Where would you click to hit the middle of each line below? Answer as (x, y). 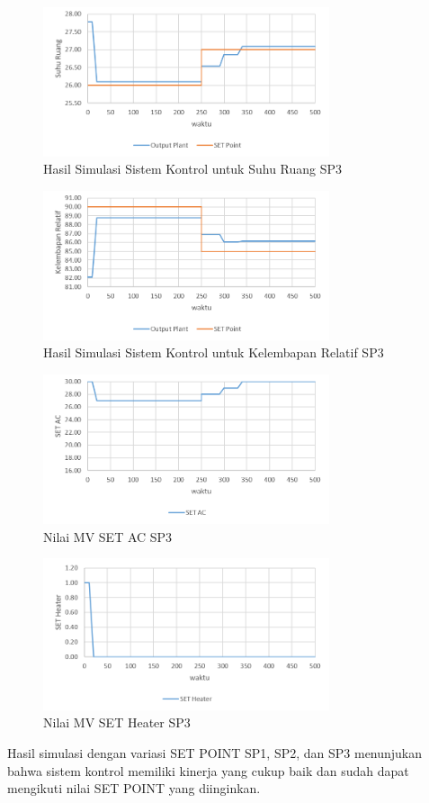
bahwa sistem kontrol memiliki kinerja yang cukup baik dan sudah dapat (208, 770)
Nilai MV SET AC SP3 (108, 536)
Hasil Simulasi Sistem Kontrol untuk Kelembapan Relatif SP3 (214, 352)
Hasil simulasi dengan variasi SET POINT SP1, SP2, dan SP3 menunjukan (215, 753)
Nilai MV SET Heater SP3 (117, 722)
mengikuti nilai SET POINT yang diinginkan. (134, 788)
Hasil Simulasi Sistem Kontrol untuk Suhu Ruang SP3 (193, 169)
